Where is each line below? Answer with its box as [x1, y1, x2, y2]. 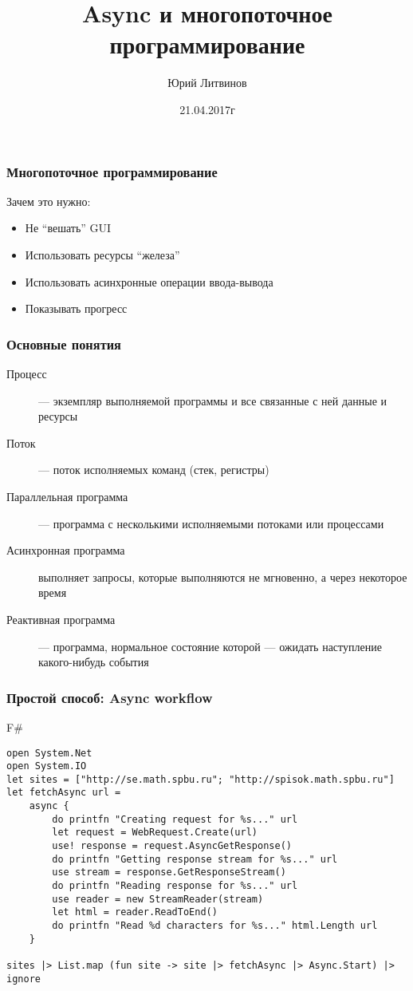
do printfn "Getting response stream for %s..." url [52, 853, 338, 865]
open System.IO [6, 760, 87, 772]
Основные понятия [6, 334, 121, 353]
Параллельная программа [6, 488, 128, 504]
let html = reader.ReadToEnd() [52, 906, 218, 918]
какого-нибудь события [38, 653, 149, 670]
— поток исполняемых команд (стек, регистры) [38, 461, 269, 478]
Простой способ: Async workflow [6, 687, 213, 707]
